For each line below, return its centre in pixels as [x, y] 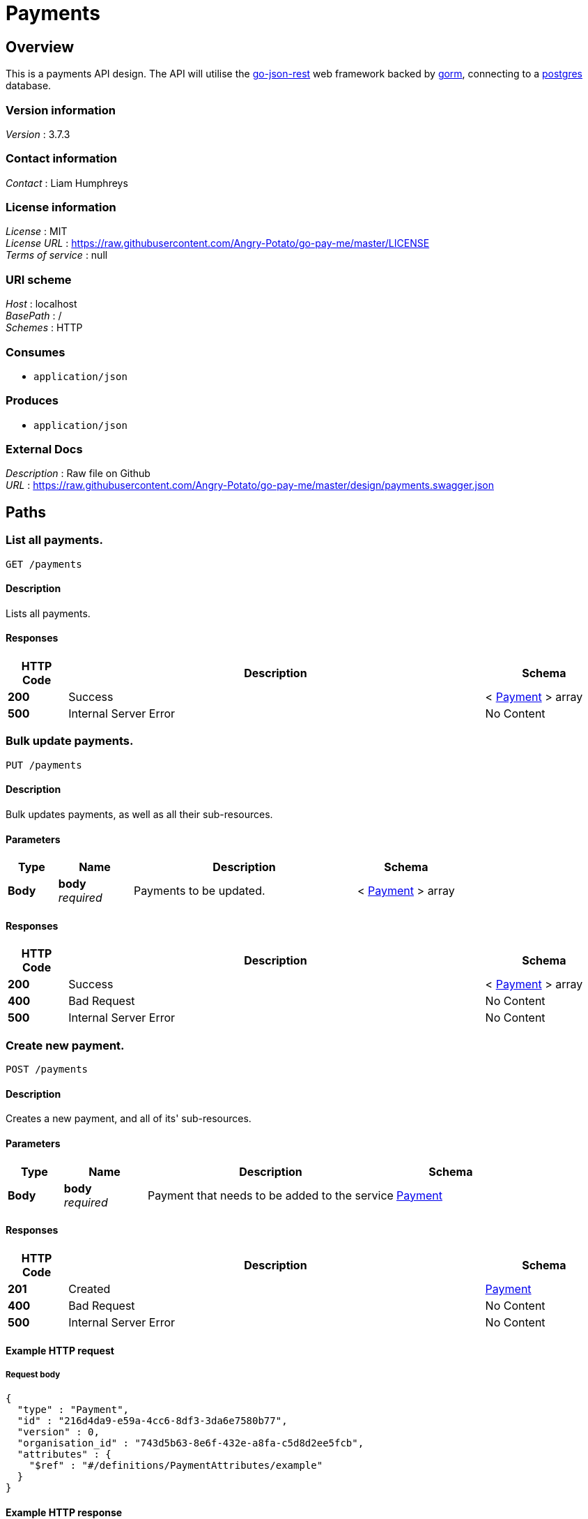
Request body [33, 1374]
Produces [32, 401]
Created [90, 1288]
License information [61, 207]
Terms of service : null [57, 255]
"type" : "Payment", [73, 1410]
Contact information [62, 159]
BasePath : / [34, 316]
